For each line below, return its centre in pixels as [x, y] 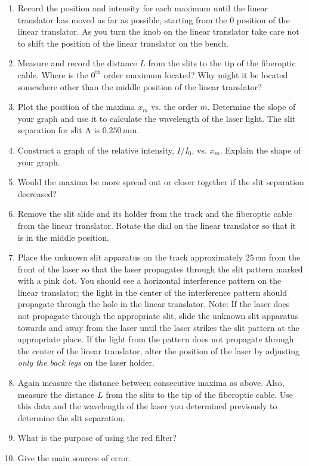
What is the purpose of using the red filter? [97, 438]
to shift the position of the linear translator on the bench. [123, 43]
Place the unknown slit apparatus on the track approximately [130, 257]
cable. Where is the [53, 74]
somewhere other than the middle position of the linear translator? [140, 86]
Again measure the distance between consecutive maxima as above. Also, [151, 383]
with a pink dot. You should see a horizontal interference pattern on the [149, 280]
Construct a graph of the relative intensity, [96, 150]
